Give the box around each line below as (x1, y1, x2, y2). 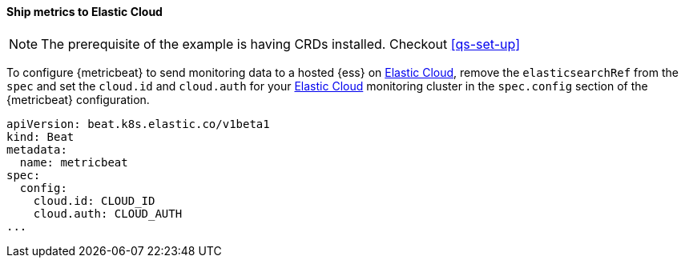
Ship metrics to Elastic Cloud (6, 5, 163, 18)
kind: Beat (6, 130, 75, 143)
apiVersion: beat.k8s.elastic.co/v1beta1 (6, 117, 270, 130)
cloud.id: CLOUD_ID (33, 194, 155, 207)
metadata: (6, 142, 67, 156)
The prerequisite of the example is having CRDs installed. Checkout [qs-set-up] (41, 35, 521, 52)
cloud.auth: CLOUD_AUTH (33, 206, 183, 220)
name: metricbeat (19, 155, 128, 169)
